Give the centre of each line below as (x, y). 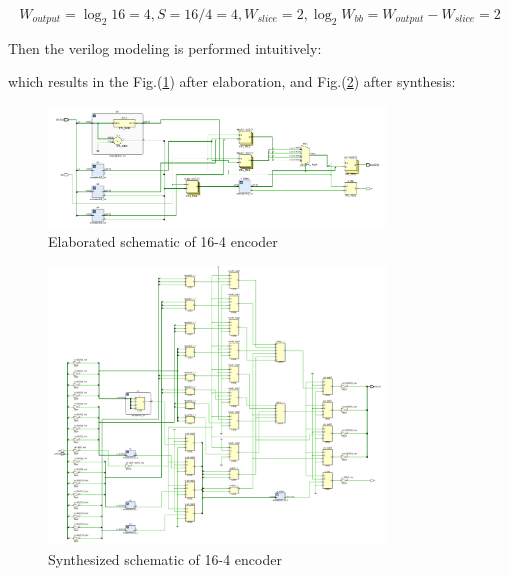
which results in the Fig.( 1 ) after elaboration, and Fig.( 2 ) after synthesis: (232, 81)
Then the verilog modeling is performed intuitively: (165, 47)
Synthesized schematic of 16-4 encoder (165, 559)
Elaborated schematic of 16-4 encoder (163, 241)
